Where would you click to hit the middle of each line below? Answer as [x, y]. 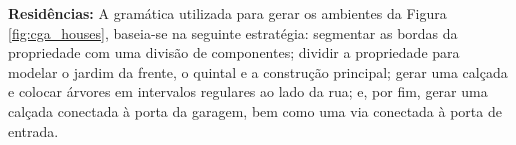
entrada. [33, 130]
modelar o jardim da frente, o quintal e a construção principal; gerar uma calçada [258, 71]
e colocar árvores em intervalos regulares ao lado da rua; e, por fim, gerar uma [248, 91]
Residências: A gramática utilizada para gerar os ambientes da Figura [227, 13]
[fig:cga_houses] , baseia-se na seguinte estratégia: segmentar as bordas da [233, 32]
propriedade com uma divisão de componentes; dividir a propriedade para [234, 52]
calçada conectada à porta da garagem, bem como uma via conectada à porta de [255, 110]
